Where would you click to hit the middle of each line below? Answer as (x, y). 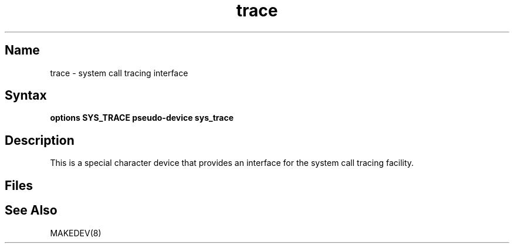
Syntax (26, 96)
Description (40, 140)
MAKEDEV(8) (76, 233)
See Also (31, 210)
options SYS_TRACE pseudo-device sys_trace (142, 118)
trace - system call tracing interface (119, 73)
